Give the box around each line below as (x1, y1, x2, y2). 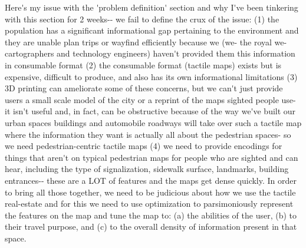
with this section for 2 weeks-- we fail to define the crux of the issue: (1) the (5, 12, 279, 25)
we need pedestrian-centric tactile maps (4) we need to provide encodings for (5, 140, 282, 152)
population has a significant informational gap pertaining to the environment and (5, 24, 299, 37)
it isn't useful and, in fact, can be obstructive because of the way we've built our (5, 105, 296, 117)
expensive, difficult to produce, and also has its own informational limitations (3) (5, 70, 298, 82)
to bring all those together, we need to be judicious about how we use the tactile (5, 186, 296, 198)
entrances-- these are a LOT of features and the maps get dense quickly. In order (5, 174, 297, 186)
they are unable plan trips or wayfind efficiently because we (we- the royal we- (5, 35, 287, 48)
